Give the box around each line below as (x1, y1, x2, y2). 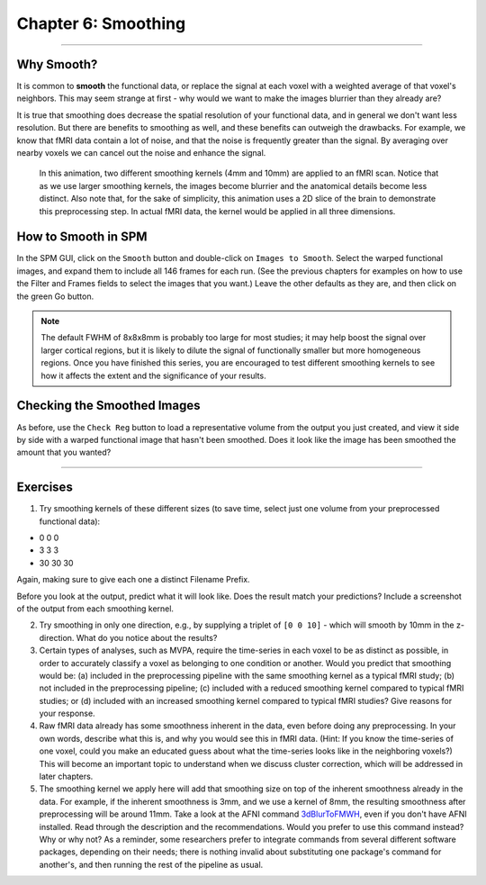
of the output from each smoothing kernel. (16, 603, 175, 614)
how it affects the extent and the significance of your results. (40, 370, 266, 381)
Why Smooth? (16, 57, 98, 72)
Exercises (16, 480, 74, 495)
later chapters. (39, 771, 94, 782)
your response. (39, 708, 95, 719)
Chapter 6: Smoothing (16, 14, 186, 33)
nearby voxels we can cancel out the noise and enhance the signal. (16, 148, 266, 158)
